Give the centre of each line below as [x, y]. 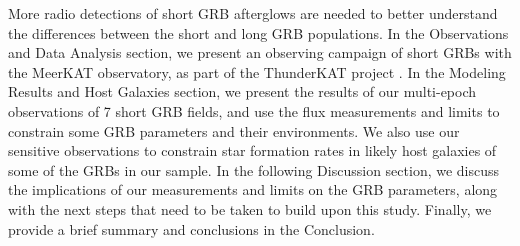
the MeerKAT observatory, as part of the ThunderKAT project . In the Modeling [257, 71]
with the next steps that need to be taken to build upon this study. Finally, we [250, 208]
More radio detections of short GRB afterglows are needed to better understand [253, 13]
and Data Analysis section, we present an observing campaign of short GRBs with [260, 52]
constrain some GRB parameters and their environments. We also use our [234, 130]
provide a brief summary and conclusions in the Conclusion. [191, 228]
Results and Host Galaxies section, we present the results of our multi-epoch [242, 91]
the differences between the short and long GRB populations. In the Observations [258, 32]
